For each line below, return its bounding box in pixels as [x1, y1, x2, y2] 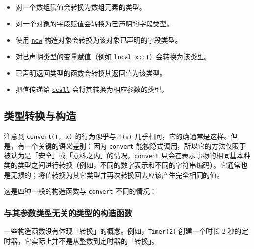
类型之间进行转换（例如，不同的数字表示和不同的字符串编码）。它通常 [17, 159, 241, 170]
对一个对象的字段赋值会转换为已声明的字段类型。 [15, 18, 174, 28]
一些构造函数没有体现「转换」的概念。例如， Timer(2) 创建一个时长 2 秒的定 [4, 226, 249, 236]
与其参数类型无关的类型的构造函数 [4, 206, 132, 219]
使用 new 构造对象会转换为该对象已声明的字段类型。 [15, 35, 182, 45]
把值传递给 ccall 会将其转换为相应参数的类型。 [15, 84, 168, 94]
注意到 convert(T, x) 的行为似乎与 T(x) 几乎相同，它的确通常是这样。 [4, 131, 231, 141]
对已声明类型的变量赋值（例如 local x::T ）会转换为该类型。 [15, 51, 211, 61]
